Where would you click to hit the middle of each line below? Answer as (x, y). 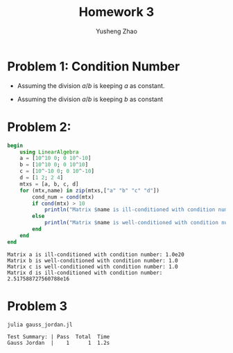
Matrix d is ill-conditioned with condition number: (85, 273)
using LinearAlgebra (49, 152)
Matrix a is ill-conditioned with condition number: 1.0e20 (96, 254)
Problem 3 (37, 306)
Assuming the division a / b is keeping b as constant (90, 99)
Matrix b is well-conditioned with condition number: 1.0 (93, 260)
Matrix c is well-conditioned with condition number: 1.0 (93, 266)
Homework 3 (116, 12)
